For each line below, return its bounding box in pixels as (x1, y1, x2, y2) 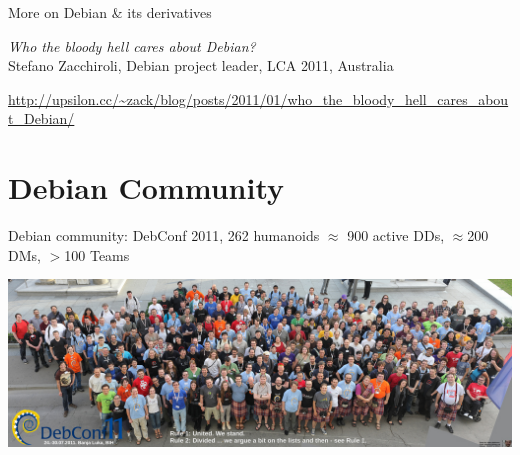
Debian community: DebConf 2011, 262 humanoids (8, 225, 320, 246)
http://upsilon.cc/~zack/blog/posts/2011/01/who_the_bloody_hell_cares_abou (8, 88, 509, 109)
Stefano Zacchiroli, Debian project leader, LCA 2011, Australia (8, 55, 394, 76)
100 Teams (64, 244, 130, 265)
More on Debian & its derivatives (8, 2, 212, 22)
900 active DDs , (347, 225, 445, 246)
